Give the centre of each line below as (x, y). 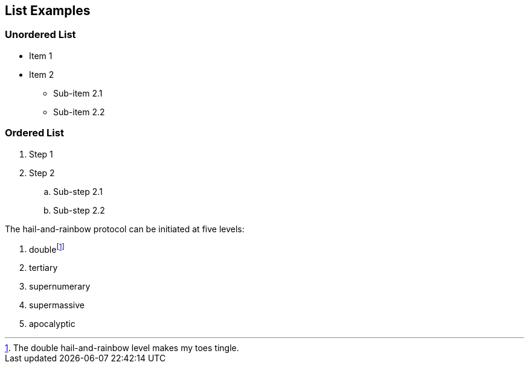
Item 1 (41, 56)
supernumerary (60, 287)
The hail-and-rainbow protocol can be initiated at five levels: (125, 229)
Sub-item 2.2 (79, 112)
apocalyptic (52, 324)
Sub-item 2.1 (78, 93)
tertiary (43, 268)
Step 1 (41, 154)
